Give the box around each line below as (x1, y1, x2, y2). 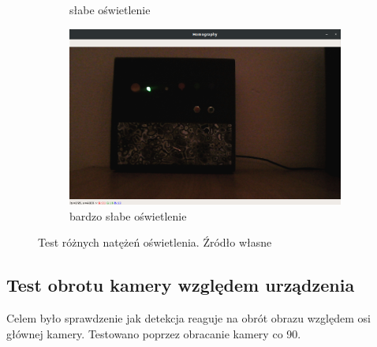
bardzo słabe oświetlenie (69, 207, 187, 224)
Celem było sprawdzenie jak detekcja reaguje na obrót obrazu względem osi (6, 310, 371, 326)
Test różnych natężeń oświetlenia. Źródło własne (38, 234, 272, 251)
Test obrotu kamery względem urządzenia (6, 273, 355, 297)
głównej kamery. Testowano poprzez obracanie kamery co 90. (6, 325, 301, 341)
